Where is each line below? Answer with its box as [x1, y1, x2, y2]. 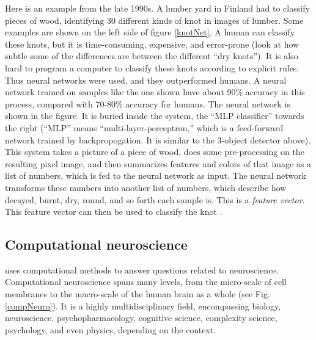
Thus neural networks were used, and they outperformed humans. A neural [5, 73, 287, 86]
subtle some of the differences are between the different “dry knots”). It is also [5, 49, 298, 62]
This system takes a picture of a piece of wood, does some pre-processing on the [5, 145, 304, 158]
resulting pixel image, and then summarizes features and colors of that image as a [5, 157, 312, 170]
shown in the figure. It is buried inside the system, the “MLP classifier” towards [5, 109, 304, 122]
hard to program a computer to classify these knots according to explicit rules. [5, 61, 299, 74]
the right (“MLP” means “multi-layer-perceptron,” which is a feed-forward [5, 121, 284, 134]
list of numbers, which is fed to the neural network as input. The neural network [5, 169, 306, 182]
